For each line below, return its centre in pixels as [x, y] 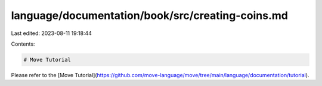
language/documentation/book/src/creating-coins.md [150, 15]
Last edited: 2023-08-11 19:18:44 [52, 33]
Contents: [23, 44]
